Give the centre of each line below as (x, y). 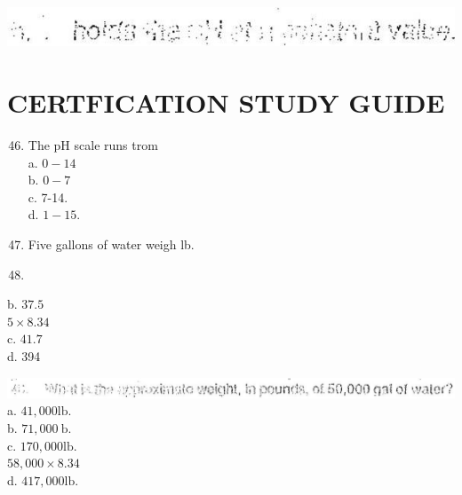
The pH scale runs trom (93, 145)
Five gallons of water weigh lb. (111, 244)
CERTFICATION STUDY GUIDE (226, 102)
